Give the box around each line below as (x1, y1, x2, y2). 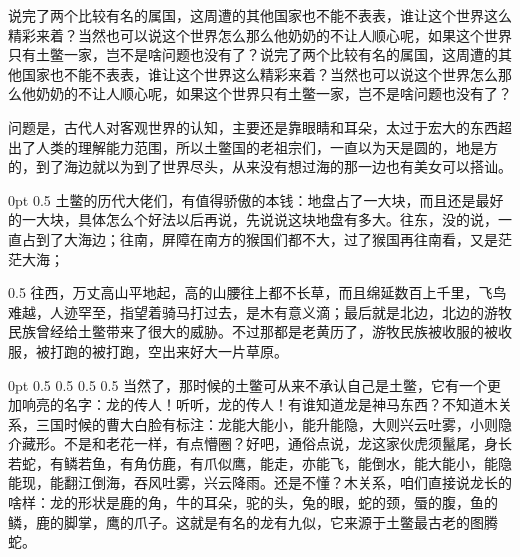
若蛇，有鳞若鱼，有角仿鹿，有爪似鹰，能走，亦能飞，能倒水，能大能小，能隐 (8, 452, 512, 473)
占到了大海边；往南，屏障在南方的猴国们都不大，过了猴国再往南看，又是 (21, 228, 498, 249)
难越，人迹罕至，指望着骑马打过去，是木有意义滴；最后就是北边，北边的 (8, 301, 484, 322)
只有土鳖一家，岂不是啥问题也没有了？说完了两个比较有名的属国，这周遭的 (8, 44, 498, 65)
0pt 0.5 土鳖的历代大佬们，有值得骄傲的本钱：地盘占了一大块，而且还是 (8, 189, 476, 210)
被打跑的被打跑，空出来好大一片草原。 (35, 340, 288, 361)
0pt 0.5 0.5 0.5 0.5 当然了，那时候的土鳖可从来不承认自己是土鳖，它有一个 (8, 374, 488, 395)
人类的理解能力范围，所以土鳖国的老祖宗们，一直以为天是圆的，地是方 (35, 136, 498, 157)
